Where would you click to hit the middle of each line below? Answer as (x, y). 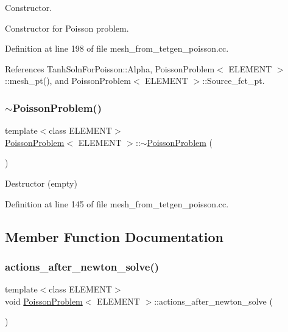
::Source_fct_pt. (234, 81)
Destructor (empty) (41, 183)
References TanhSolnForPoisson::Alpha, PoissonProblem (110, 68)
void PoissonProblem (44, 301)
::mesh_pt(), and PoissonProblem (68, 81)
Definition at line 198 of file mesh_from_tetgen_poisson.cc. (117, 48)
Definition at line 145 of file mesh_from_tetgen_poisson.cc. (117, 203)
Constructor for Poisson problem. (67, 28)
